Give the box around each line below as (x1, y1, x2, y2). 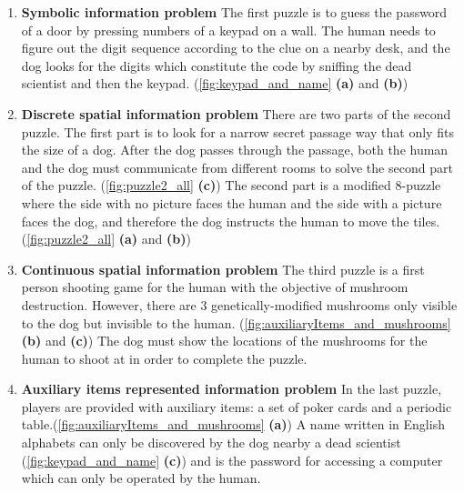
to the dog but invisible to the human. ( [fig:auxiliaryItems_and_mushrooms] (21, 313, 451, 332)
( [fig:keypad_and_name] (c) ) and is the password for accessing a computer (21, 450, 443, 469)
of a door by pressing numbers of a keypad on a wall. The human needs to (21, 20, 436, 39)
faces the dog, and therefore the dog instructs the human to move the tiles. (21, 211, 440, 230)
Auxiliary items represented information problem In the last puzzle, (21, 379, 442, 398)
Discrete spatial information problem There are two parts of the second (21, 104, 451, 123)
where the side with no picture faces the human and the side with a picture (21, 193, 442, 212)
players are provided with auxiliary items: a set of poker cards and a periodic (21, 397, 452, 416)
